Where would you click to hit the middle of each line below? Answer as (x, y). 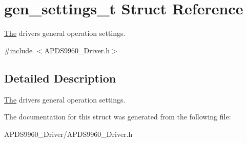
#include (18, 50)
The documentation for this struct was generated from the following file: (118, 117)
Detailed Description (60, 78)
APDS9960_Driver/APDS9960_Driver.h (68, 134)
